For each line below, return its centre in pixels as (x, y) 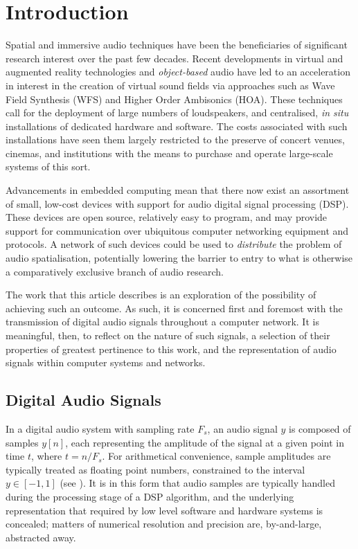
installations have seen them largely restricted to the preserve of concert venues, (175, 139)
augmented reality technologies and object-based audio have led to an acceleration (178, 72)
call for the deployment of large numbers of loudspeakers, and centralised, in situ (177, 112)
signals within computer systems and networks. (106, 362)
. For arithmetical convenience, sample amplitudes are (216, 456)
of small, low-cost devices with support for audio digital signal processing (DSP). (177, 203)
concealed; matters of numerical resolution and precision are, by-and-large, (164, 524)
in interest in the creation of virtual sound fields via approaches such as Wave (170, 85)
